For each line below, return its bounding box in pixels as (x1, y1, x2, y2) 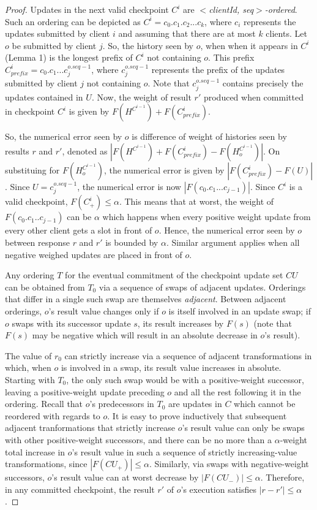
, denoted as (62, 145, 108, 157)
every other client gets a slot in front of (5, 224, 152, 237)
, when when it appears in (200, 39, 298, 51)
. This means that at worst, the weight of (119, 195, 274, 208)
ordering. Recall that (5, 397, 83, 410)
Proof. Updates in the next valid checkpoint (5, 3, 169, 15)
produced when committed (203, 90, 304, 103)
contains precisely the (222, 77, 304, 89)
